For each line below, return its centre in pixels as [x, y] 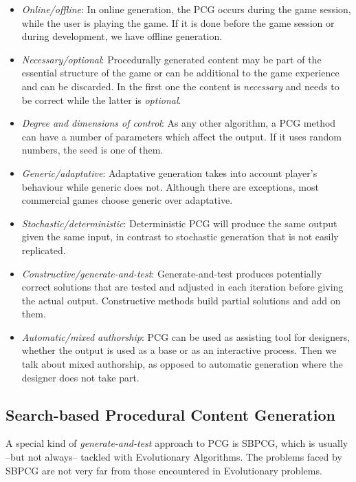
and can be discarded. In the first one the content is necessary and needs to [180, 86]
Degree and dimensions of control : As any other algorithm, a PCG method [179, 123]
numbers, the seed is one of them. [92, 150]
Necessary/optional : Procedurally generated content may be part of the [171, 59]
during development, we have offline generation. [122, 36]
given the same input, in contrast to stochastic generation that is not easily [180, 237]
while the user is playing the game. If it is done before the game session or [178, 22]
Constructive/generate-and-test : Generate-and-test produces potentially [172, 273]
